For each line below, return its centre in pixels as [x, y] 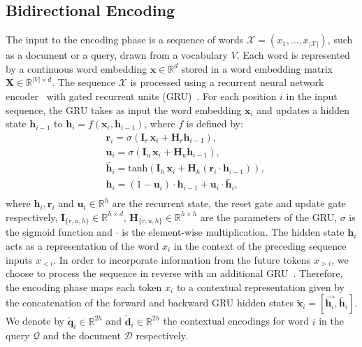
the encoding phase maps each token [84, 286]
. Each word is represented [293, 55]
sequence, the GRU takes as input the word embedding [124, 109]
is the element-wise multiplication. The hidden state [233, 232]
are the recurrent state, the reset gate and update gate [229, 203]
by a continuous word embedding [76, 68]
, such [340, 40]
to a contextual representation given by [260, 286]
